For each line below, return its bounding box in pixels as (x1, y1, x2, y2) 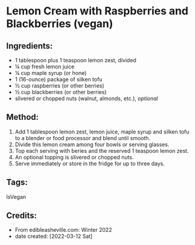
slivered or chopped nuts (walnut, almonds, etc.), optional (14, 95, 158, 102)
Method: (6, 112, 39, 122)
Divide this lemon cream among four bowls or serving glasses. (14, 141, 170, 148)
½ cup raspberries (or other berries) (14, 82, 104, 89)
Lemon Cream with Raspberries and (6, 4, 189, 18)
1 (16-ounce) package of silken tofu (14, 76, 103, 83)
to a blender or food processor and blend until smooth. (14, 134, 151, 141)
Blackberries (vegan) (6, 17, 113, 31)
